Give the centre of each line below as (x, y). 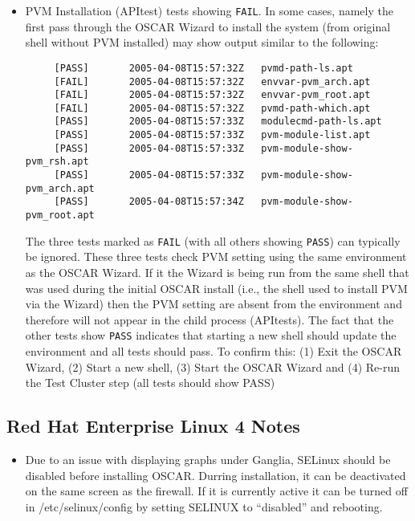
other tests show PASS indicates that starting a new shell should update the (211, 335)
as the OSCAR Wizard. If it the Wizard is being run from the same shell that (217, 272)
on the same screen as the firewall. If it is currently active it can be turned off (216, 491)
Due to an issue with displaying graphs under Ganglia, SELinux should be (208, 459)
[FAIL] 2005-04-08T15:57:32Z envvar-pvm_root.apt (212, 95)
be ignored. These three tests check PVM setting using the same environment (216, 256)
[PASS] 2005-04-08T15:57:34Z (149, 202)
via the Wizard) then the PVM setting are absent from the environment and (214, 304)
